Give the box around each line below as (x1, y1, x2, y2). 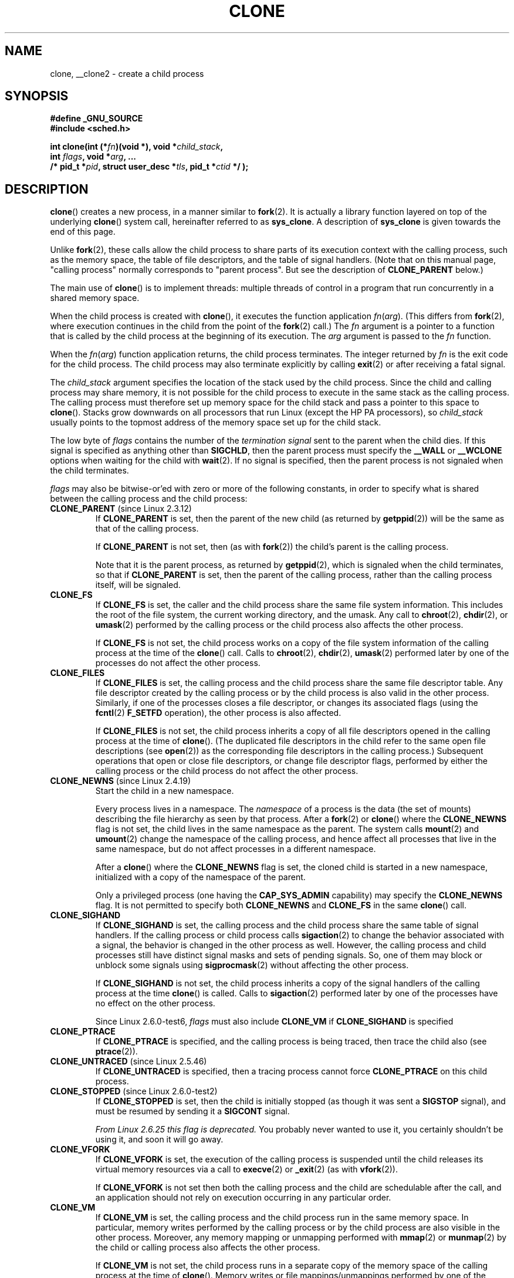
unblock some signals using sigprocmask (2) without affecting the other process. (95, 960, 409, 971)
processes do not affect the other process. (95, 658, 261, 668)
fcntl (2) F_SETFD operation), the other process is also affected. (95, 708, 341, 718)
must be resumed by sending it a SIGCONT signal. (95, 1106, 290, 1117)
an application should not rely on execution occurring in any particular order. (95, 1192, 391, 1203)
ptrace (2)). (95, 1046, 138, 1057)
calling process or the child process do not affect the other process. (95, 766, 359, 776)
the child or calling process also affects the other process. (95, 1242, 320, 1253)
